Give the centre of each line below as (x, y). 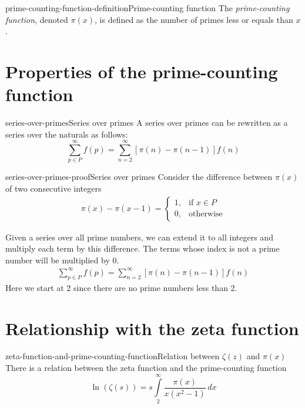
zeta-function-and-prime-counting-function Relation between (113, 356)
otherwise (206, 214)
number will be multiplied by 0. (62, 260)
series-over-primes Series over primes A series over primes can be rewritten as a (147, 123)
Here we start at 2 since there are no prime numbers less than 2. (121, 287)
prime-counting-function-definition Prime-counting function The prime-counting (148, 8)
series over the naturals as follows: (67, 134)
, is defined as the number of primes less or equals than (194, 19)
